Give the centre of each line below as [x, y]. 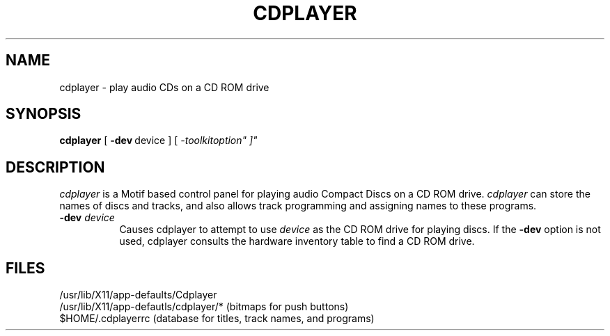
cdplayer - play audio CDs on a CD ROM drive [164, 87]
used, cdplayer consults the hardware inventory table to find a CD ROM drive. [297, 241]
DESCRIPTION [55, 167]
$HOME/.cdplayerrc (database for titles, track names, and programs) [217, 319]
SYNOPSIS [44, 114]
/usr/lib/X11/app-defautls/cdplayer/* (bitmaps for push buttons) [204, 307]
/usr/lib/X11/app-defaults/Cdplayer [138, 295]
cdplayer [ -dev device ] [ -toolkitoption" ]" [158, 141]
